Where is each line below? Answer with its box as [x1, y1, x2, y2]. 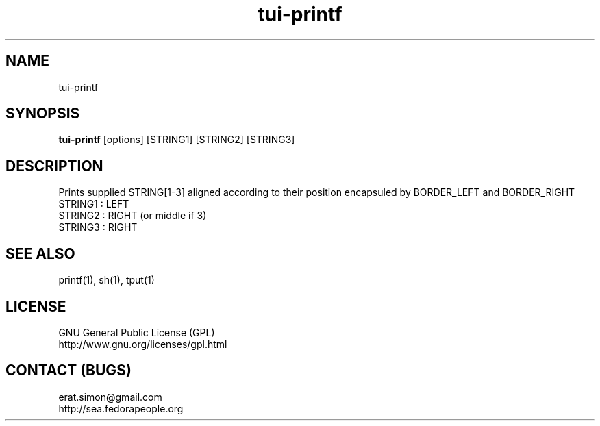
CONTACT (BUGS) [5, 362, 132, 379]
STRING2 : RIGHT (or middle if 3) [58, 210, 207, 222]
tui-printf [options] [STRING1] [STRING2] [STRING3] [58, 134, 295, 146]
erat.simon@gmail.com [58, 390, 162, 403]
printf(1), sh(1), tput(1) [58, 274, 155, 286]
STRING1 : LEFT [58, 198, 129, 210]
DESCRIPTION [5, 157, 103, 175]
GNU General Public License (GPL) [58, 326, 215, 338]
